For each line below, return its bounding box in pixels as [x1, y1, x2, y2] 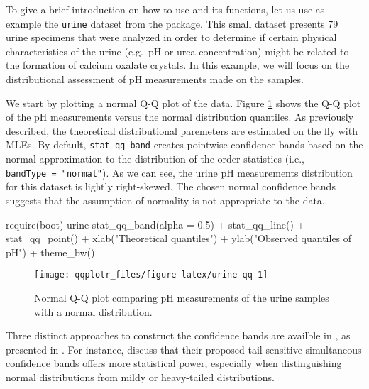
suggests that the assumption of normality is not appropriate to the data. [6, 192, 325, 207]
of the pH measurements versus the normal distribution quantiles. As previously [6, 109, 354, 124]
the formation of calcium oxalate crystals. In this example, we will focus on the [6, 57, 350, 72]
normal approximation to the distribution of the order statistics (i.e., [6, 151, 304, 166]
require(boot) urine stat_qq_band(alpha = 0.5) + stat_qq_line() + [6, 217, 305, 231]
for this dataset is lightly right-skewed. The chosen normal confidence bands [6, 179, 336, 194]
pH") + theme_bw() [6, 244, 95, 259]
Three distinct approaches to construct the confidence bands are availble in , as [6, 328, 351, 343]
